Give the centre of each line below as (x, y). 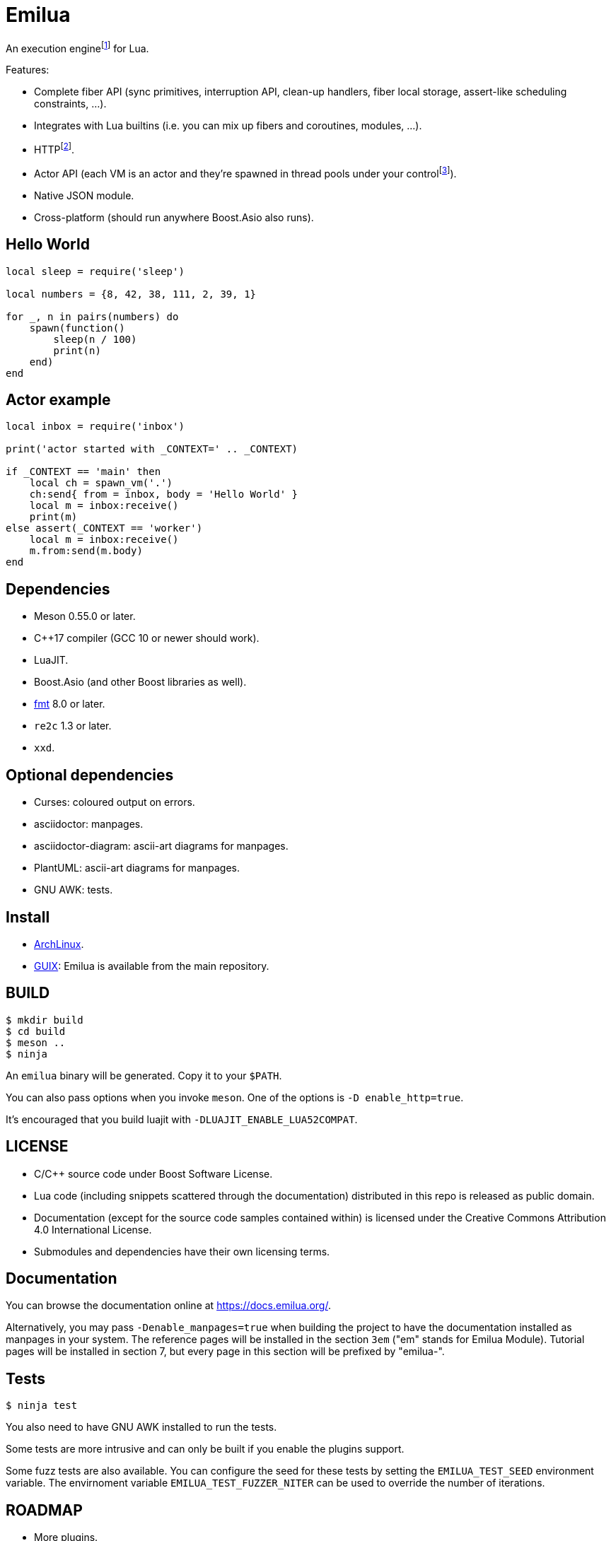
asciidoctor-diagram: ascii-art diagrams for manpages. (161, 846)
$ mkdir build (45, 1020)
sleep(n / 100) (95, 339)
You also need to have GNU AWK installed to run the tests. (141, 1427)
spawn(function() (77, 328)
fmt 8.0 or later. (70, 704)
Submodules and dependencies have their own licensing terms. (182, 1251)
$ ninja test (42, 1406)
